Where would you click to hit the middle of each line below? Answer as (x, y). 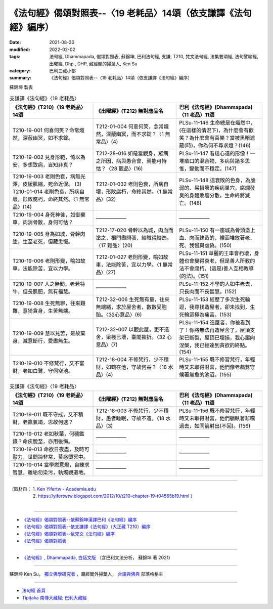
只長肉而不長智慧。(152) (208, 292)
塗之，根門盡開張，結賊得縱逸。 (134, 238)
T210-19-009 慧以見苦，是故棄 (49, 333)
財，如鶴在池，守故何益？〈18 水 (135, 367)
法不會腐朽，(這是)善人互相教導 (216, 269)
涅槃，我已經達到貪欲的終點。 (215, 345)
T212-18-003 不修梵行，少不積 (132, 411)
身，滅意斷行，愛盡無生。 (43, 341)
